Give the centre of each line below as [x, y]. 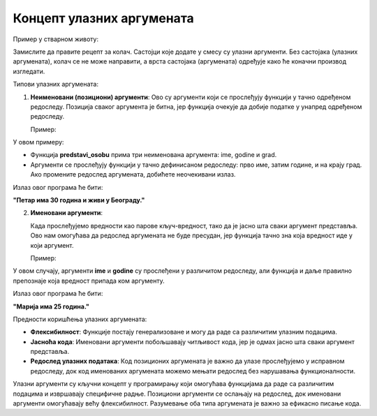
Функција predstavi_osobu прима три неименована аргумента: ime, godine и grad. [154, 155]
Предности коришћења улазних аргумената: [80, 319]
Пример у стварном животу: [56, 39]
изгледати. [29, 71]
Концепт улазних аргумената [104, 18]
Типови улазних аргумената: [56, 84]
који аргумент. [52, 245]
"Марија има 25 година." [51, 306]
